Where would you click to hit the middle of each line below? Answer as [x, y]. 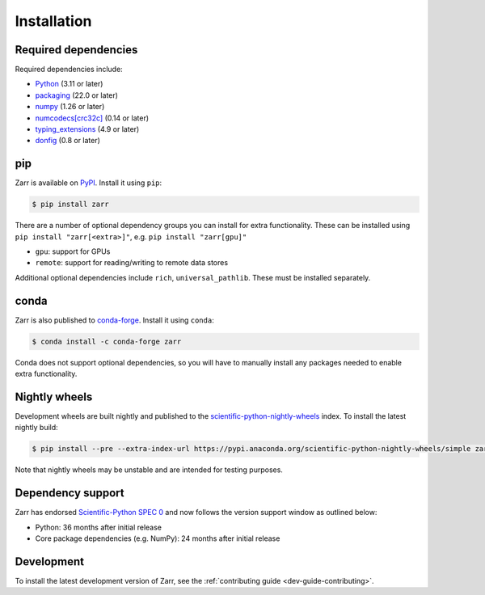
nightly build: [36, 428]
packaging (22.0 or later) [77, 95]
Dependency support [70, 493]
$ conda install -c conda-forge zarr [107, 341]
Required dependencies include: [69, 70]
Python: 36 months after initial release [98, 527]
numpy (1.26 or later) [70, 107]
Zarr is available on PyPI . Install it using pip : [89, 183]
